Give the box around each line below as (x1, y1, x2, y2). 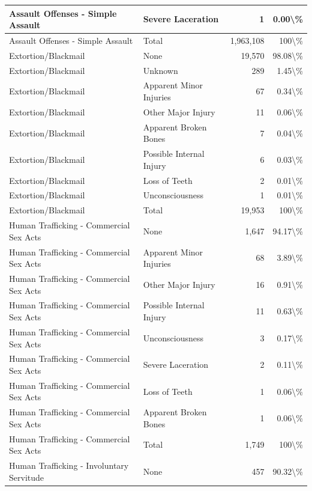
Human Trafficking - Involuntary (9, 459, 129, 472)
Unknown (143, 64, 178, 76)
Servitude (9, 471, 44, 483)
